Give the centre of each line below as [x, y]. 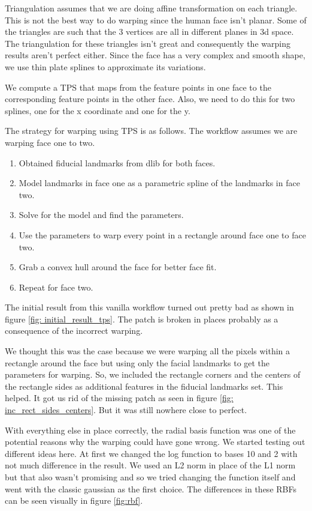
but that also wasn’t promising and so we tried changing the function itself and [150, 477]
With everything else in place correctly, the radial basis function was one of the [150, 430]
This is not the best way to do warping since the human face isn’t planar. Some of [156, 20]
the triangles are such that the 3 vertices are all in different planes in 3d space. [149, 32]
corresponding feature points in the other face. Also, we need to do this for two [150, 99]
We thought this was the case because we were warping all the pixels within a [148, 351]
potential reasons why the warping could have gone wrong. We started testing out [155, 442]
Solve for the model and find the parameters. [101, 215]
